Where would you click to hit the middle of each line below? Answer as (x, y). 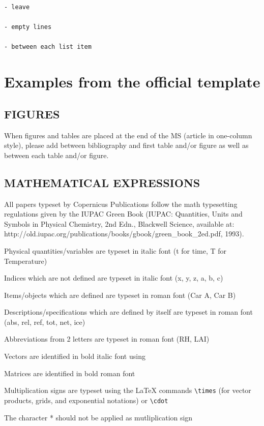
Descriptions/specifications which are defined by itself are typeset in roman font (128, 312)
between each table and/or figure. (56, 155)
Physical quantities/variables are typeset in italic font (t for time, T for (115, 250)
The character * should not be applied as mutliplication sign (98, 417)
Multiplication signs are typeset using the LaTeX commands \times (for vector (128, 390)
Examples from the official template (132, 82)
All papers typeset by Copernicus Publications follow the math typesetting (121, 204)
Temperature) (26, 261)
